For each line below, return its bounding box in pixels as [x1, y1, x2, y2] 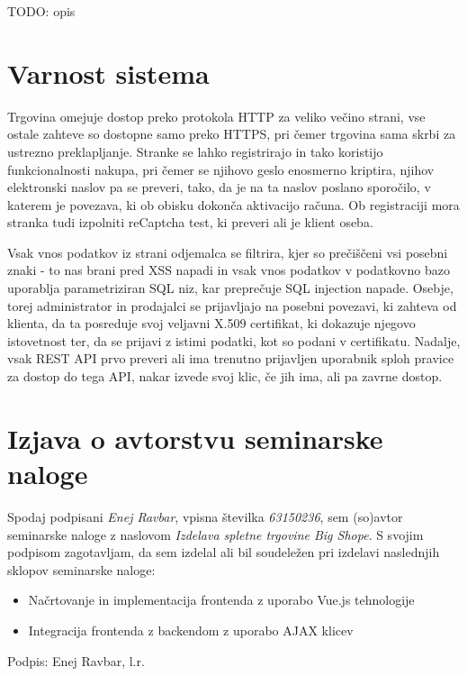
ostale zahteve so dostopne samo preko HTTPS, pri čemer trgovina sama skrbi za [7, 124, 456, 143]
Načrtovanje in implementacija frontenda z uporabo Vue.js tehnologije [28, 590, 415, 609]
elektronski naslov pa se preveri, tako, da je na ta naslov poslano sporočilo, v [7, 178, 431, 196]
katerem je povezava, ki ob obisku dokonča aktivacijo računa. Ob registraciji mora [7, 195, 460, 214]
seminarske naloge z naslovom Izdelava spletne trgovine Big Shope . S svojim [7, 525, 424, 544]
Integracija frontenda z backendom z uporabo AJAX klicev [28, 620, 354, 639]
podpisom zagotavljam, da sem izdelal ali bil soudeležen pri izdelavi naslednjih [7, 543, 440, 562]
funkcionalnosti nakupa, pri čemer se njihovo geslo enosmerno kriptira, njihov [7, 160, 435, 178]
